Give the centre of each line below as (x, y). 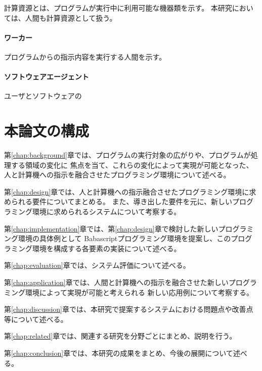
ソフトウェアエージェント (47, 77)
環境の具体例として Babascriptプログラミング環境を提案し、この (124, 238)
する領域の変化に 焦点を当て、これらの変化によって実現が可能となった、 (132, 165)
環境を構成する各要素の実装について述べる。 (106, 248)
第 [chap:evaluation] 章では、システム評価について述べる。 (97, 265)
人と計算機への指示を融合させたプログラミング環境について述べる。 (117, 175)
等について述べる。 (36, 319)
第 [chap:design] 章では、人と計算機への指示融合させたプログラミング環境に (127, 191)
